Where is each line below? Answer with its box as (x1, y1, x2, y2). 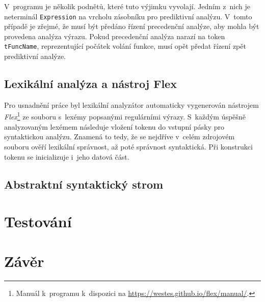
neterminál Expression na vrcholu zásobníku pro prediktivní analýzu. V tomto (4, 11, 252, 21)
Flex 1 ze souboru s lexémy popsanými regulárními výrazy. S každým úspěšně (4, 110, 246, 122)
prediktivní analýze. (4, 51, 66, 62)
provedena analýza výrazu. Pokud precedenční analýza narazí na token (4, 31, 225, 41)
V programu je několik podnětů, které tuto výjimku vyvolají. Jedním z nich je (4, 1, 250, 11)
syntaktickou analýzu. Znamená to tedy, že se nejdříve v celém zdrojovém (4, 131, 235, 142)
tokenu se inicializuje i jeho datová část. (4, 151, 129, 162)
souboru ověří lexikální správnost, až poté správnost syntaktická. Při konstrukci (4, 141, 253, 152)
